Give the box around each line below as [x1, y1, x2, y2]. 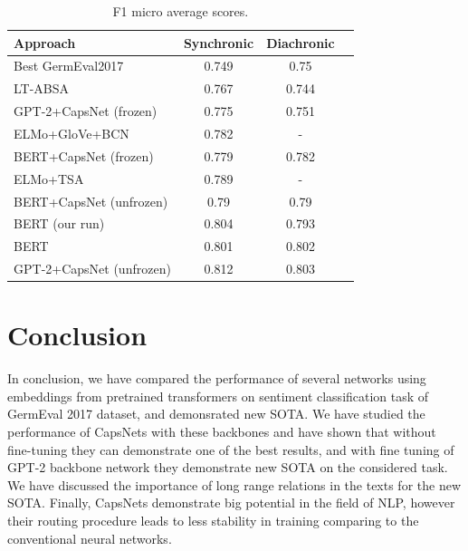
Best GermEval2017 [14, 56, 124, 75]
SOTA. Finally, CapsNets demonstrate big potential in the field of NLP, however [7, 493, 455, 512]
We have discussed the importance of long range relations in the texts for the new [7, 475, 462, 494]
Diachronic [266, 33, 335, 52]
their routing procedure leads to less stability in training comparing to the [7, 511, 419, 529]
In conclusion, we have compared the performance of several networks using [7, 369, 426, 388]
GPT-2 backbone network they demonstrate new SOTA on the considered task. [7, 458, 448, 477]
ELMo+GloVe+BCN [14, 123, 129, 142]
